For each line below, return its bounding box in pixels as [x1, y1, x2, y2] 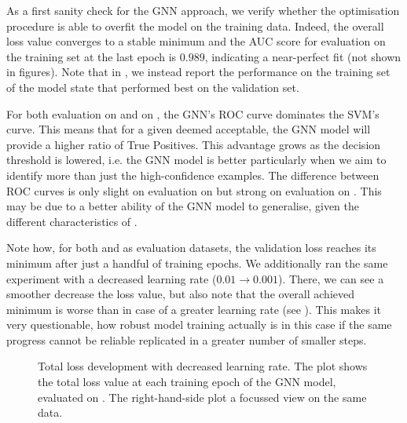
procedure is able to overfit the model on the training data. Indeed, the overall [6, 17, 384, 34]
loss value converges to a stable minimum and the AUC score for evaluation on [6, 33, 386, 49]
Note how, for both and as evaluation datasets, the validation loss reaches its [6, 239, 376, 256]
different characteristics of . [6, 213, 137, 229]
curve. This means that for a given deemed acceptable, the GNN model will [6, 121, 371, 137]
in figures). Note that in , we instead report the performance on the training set [6, 64, 390, 80]
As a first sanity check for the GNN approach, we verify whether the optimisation [6, 2, 400, 18]
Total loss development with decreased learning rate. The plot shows [38, 358, 368, 374]
